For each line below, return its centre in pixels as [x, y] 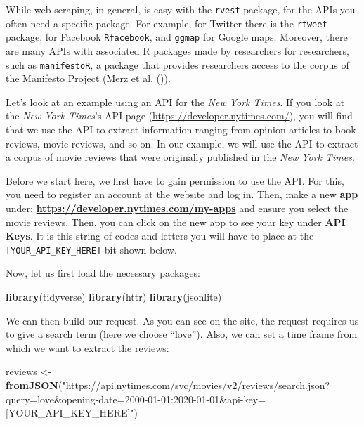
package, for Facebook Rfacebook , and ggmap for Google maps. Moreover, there [177, 37]
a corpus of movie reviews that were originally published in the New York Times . [180, 157]
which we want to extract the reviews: [87, 347]
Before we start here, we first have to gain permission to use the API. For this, [175, 180]
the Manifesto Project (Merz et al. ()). [88, 78]
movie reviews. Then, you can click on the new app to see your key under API [176, 222]
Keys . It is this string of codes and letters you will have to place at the [160, 236]
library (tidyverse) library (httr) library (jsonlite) [114, 296]
